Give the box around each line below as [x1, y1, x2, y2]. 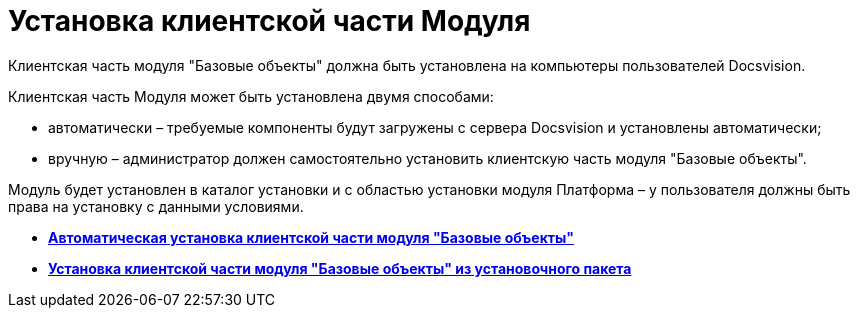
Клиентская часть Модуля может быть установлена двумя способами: [8, 87, 494, 105]
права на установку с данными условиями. [8, 197, 304, 215]
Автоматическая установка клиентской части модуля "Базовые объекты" [48, 228, 575, 246]
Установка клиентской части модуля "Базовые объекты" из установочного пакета [48, 259, 632, 277]
